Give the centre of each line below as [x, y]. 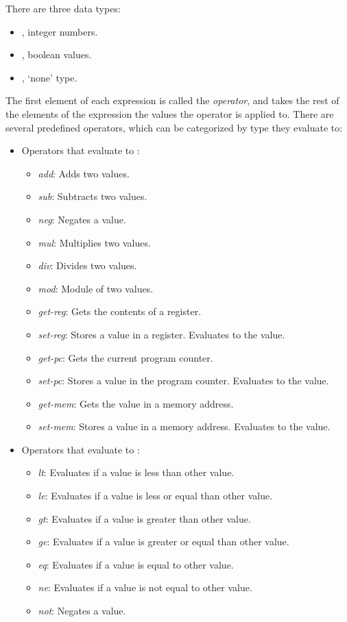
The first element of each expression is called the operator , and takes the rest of [172, 100]
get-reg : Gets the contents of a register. [120, 311]
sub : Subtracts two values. [93, 196]
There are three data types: [63, 8]
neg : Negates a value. [82, 219]
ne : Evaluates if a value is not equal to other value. [145, 587]
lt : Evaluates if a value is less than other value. [136, 472]
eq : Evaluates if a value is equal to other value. [136, 564]
